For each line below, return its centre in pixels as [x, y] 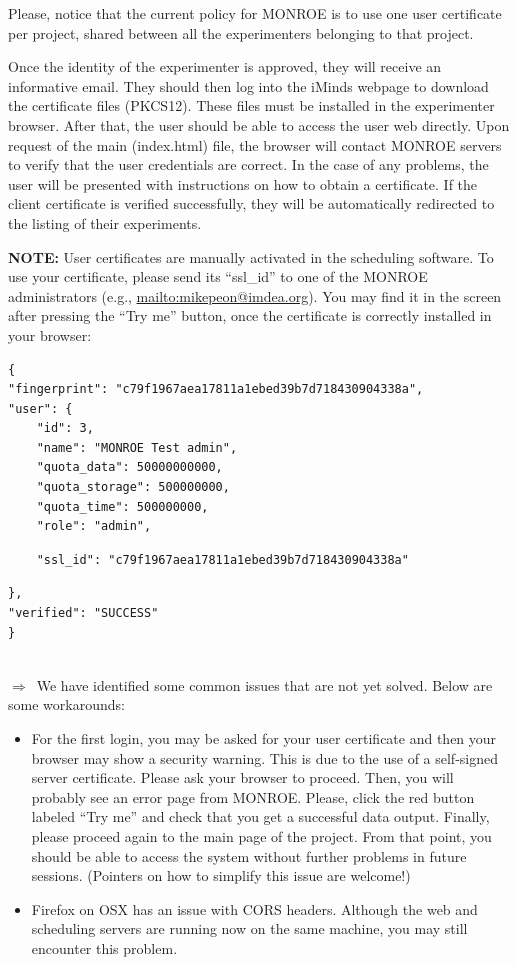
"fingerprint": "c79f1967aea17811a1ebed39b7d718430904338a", [216, 389]
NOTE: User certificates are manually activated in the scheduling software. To [251, 256]
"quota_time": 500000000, [122, 506]
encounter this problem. [104, 947]
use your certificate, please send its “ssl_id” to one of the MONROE [218, 276]
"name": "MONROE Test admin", [137, 447]
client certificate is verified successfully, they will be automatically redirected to [251, 203]
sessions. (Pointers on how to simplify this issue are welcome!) [221, 875]
